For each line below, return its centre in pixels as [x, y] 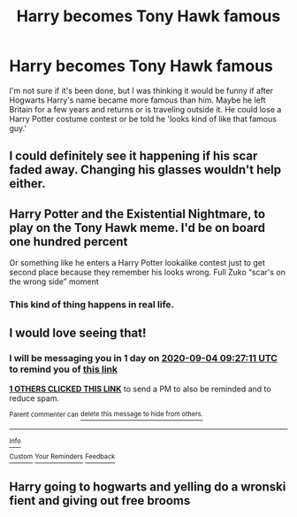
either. [27, 184]
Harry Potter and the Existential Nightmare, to [137, 214]
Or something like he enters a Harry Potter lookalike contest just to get [137, 263]
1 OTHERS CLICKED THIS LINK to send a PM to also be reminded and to [140, 389]
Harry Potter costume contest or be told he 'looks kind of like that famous [143, 119]
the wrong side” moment [54, 282]
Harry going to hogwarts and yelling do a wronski [148, 487]
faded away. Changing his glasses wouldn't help [145, 170]
